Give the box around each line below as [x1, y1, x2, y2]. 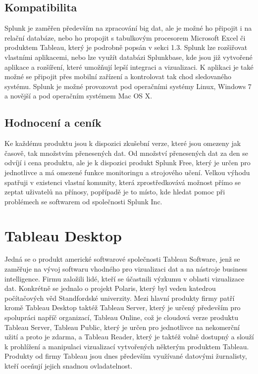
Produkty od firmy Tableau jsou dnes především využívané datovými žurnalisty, [4, 351, 247, 361]
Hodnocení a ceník [4, 115, 102, 130]
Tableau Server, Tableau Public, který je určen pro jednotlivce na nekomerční [4, 322, 240, 332]
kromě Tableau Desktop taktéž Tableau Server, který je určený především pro [4, 302, 241, 313]
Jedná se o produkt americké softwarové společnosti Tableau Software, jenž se [4, 254, 240, 264]
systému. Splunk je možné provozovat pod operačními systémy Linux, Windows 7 [4, 81, 252, 91]
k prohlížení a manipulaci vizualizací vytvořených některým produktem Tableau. [4, 341, 249, 351]
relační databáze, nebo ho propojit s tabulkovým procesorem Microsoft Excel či [4, 32, 246, 43]
